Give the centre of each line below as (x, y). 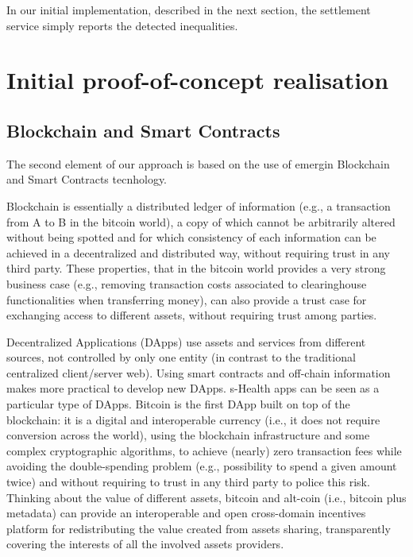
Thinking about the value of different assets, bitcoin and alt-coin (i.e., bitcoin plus (206, 497)
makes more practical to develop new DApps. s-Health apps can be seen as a (193, 388)
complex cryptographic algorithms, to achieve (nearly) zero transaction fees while (204, 450)
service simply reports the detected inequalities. (122, 25)
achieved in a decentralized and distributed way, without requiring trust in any (199, 252)
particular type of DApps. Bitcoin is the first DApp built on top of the (178, 404)
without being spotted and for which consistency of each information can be (191, 237)
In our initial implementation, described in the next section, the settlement (189, 10)
